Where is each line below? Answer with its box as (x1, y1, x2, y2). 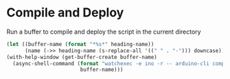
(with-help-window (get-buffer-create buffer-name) (6, 54, 157, 60)
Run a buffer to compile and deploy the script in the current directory (6, 27, 201, 36)
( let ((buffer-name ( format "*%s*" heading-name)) (6, 41, 154, 47)
